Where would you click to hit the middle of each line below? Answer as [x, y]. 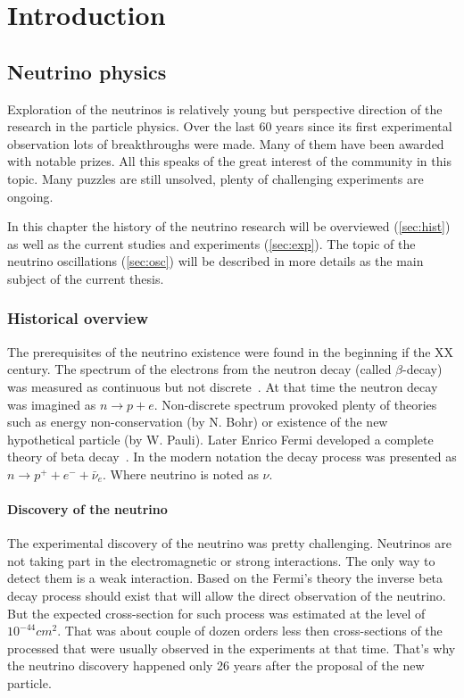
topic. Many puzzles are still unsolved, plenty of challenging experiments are [215, 178]
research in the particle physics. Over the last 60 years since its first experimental [230, 126]
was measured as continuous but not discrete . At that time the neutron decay [223, 386]
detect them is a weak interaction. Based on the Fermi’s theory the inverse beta [225, 578]
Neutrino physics [87, 71]
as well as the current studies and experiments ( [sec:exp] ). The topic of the [211, 243]
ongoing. [30, 196]
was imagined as [52, 404]
